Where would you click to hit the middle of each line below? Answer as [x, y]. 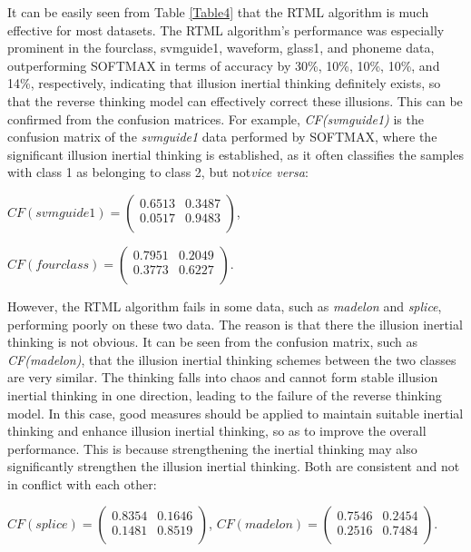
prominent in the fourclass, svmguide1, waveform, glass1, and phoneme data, [221, 48]
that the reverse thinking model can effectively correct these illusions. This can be [235, 100]
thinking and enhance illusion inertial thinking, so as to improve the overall [217, 431]
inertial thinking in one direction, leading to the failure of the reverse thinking [225, 394]
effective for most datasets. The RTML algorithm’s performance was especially [226, 30]
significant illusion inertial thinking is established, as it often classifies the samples [235, 154]
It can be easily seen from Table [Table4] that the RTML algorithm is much [218, 12]
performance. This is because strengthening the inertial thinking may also [212, 448]
